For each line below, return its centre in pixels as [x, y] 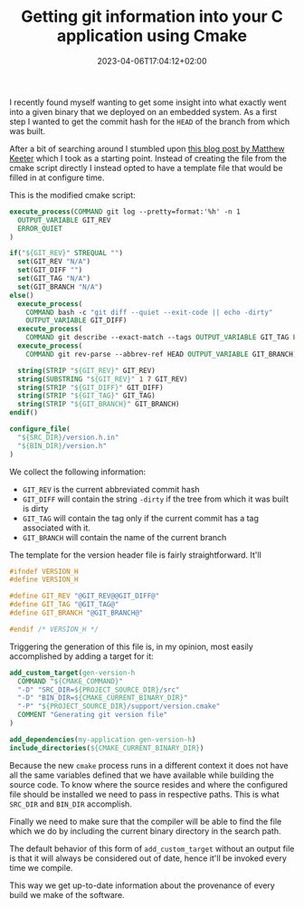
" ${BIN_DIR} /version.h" [62, 445]
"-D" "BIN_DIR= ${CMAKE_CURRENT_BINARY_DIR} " [103, 698]
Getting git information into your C [152, 17]
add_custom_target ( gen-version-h [72, 673]
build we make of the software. [67, 894]
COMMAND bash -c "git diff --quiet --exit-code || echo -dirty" [149, 312]
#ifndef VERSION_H [44, 571]
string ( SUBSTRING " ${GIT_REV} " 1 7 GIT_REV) [103, 379]
